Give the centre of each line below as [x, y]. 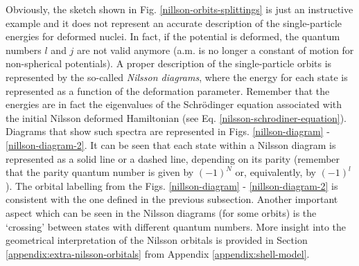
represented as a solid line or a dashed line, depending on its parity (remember [173, 158]
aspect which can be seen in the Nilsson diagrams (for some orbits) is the [161, 212]
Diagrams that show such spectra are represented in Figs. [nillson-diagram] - [168, 131]
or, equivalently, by [275, 172]
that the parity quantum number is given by [100, 172]
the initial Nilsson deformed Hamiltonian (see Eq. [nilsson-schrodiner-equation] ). [176, 117]
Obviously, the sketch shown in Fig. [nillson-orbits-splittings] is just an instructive [179, 9]
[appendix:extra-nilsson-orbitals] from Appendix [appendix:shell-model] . [158, 253]
